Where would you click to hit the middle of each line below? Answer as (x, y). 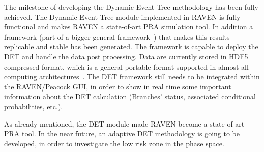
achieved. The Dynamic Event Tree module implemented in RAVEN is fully (122, 17)
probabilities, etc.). (34, 106)
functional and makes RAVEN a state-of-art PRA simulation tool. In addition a (129, 27)
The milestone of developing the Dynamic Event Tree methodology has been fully (131, 7)
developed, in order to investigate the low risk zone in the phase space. (114, 143)
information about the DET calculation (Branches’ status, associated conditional (130, 96)
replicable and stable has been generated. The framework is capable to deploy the (131, 47)
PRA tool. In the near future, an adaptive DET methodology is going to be (122, 133)
